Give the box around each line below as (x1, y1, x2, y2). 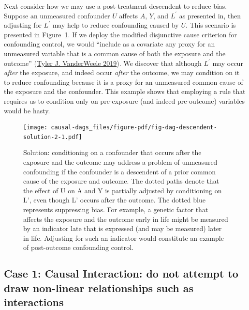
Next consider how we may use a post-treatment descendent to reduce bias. (4, 1, 227, 11)
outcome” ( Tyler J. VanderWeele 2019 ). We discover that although (4, 58, 202, 68)
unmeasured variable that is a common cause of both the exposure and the (4, 48, 226, 58)
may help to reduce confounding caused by (52, 20, 179, 30)
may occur (212, 58, 243, 68)
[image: (23, 124, 48, 131)
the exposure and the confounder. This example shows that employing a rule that (4, 86, 246, 96)
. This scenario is (185, 20, 236, 30)
